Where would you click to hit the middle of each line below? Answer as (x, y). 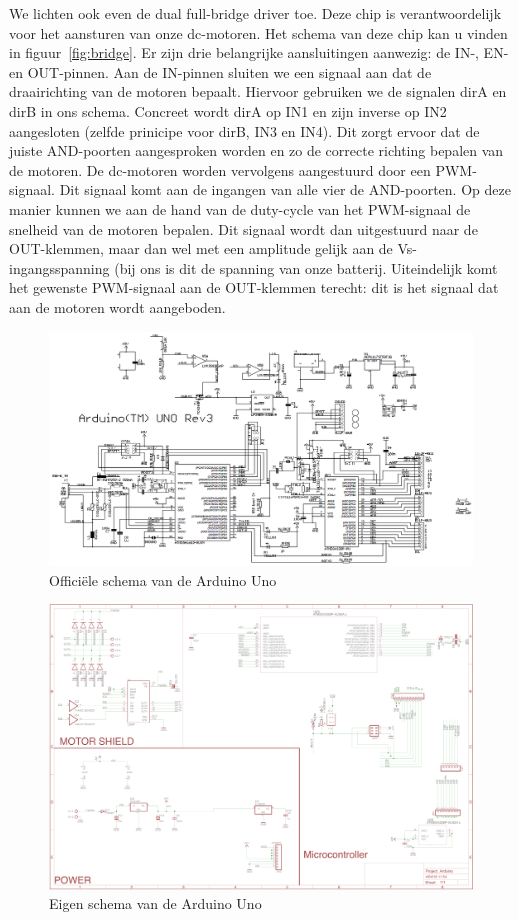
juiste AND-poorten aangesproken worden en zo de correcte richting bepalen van (256, 150)
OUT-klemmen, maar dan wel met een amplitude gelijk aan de (201, 248)
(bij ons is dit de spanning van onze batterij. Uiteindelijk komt (306, 267)
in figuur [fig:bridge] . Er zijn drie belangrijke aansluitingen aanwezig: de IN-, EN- (259, 52)
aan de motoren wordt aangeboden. (117, 306)
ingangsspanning (59, 267)
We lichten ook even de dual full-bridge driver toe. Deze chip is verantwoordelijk (255, 13)
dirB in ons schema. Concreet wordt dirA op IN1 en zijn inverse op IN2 (228, 110)
